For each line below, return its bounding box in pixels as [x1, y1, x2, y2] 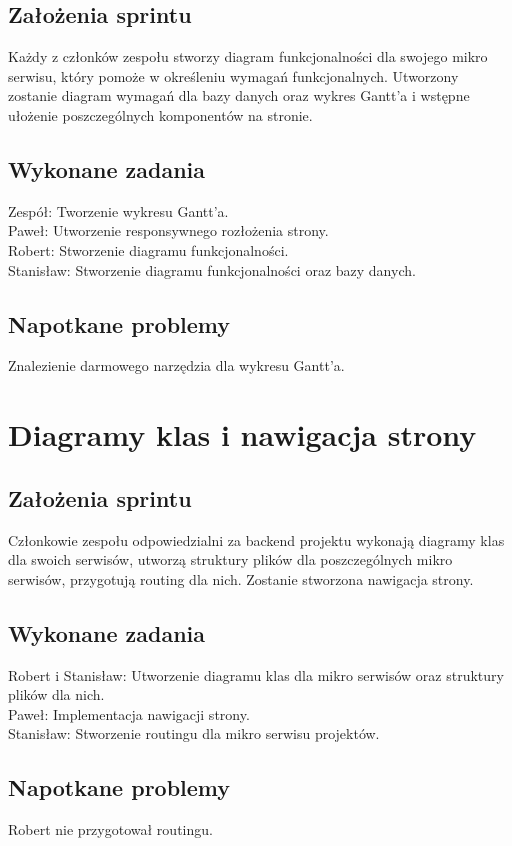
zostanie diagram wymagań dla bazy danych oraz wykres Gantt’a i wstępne [8, 85, 470, 106]
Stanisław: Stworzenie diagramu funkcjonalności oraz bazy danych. [8, 259, 416, 280]
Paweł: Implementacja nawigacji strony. [8, 703, 250, 724]
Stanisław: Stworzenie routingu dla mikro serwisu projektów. [8, 723, 380, 744]
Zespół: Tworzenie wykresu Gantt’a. [8, 200, 229, 221]
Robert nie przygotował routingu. [8, 819, 213, 840]
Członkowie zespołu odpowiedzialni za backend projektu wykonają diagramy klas [8, 529, 505, 550]
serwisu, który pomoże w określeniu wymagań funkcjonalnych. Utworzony [8, 65, 459, 86]
